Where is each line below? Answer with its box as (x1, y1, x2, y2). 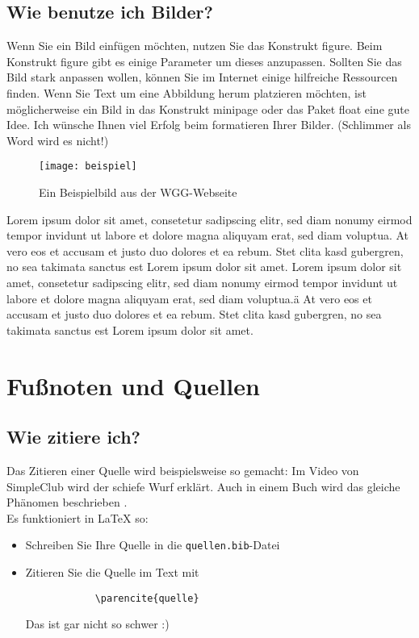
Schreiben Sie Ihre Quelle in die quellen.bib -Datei (25, 536, 280, 553)
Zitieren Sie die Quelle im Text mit (25, 563, 199, 580)
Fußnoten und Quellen (6, 369, 260, 402)
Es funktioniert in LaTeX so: (6, 509, 149, 526)
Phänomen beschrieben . (6, 494, 128, 511)
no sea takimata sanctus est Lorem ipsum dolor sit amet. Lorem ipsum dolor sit (6, 258, 402, 275)
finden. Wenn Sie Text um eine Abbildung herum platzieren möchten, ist (6, 84, 367, 101)
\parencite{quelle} (94, 592, 199, 604)
